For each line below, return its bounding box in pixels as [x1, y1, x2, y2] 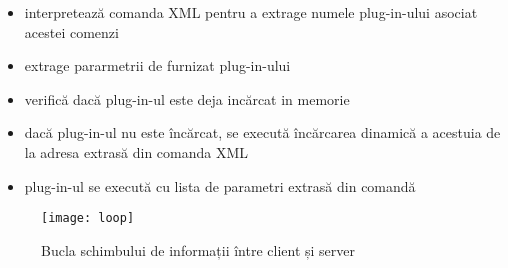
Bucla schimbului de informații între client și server [41, 239, 356, 260]
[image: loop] [41, 211, 135, 226]
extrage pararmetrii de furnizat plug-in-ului [24, 55, 291, 76]
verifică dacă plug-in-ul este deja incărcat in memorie [24, 88, 350, 109]
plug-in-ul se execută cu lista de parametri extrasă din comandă [24, 175, 416, 196]
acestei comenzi [24, 21, 119, 42]
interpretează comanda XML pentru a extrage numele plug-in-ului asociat [24, 2, 478, 22]
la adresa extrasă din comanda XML [24, 141, 249, 162]
